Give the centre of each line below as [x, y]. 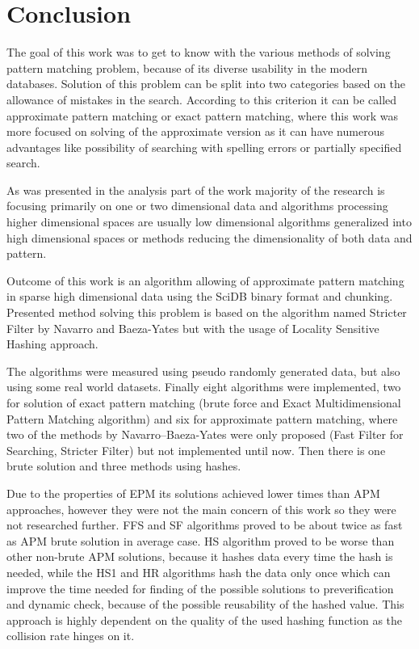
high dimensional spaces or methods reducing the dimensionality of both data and [209, 237]
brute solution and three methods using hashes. [124, 466]
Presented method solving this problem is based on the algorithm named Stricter [207, 312]
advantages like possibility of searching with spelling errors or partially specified [204, 147]
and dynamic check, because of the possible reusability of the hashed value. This [205, 604]
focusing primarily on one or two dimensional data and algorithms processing [197, 206]
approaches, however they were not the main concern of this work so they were [201, 509]
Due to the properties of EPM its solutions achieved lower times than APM [193, 493]
